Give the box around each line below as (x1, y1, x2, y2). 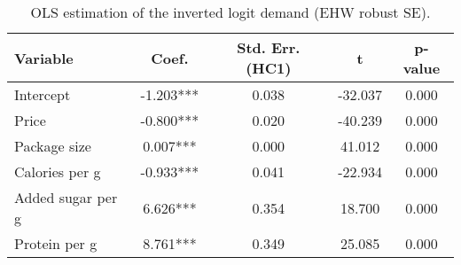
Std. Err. (237, 37, 301, 58)
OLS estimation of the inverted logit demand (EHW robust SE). (30, 2, 431, 22)
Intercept (14, 84, 71, 105)
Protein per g (14, 233, 98, 253)
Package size (14, 136, 91, 156)
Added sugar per (14, 187, 118, 207)
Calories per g (14, 161, 101, 182)
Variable (14, 47, 74, 68)
